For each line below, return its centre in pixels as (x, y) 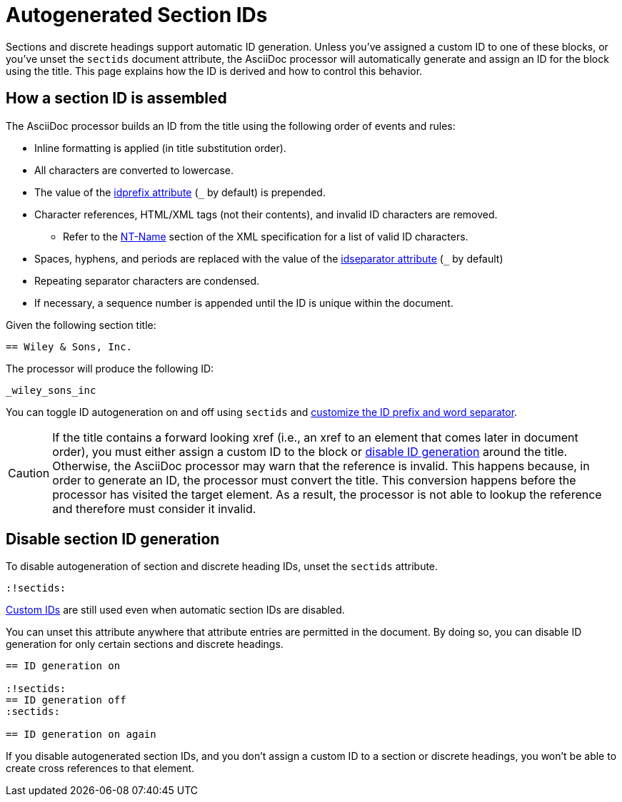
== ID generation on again (81, 735)
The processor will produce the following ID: (110, 368)
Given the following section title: (81, 325)
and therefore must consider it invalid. (154, 508)
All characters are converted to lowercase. (134, 170)
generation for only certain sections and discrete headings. (145, 644)
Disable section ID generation (113, 539)
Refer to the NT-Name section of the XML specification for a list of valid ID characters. (266, 236)
